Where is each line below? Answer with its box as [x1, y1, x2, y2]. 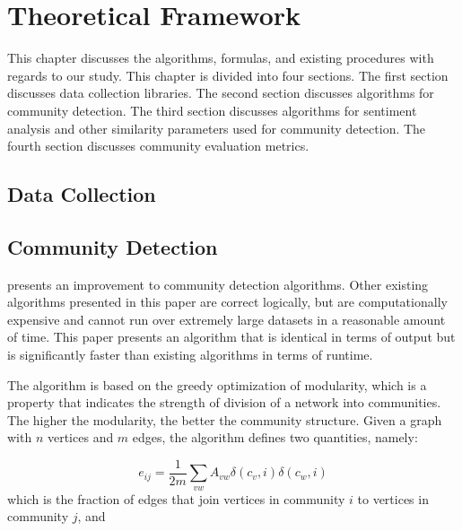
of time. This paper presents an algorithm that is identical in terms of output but [7, 327, 456, 346]
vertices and [47, 428, 114, 447]
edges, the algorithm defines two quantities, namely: [132, 428, 418, 447]
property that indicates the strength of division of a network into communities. [7, 393, 441, 412]
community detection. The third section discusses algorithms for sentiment [7, 100, 417, 119]
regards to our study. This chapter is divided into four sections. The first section [7, 65, 449, 84]
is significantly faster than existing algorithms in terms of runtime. [7, 345, 373, 364]
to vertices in [357, 489, 429, 508]
